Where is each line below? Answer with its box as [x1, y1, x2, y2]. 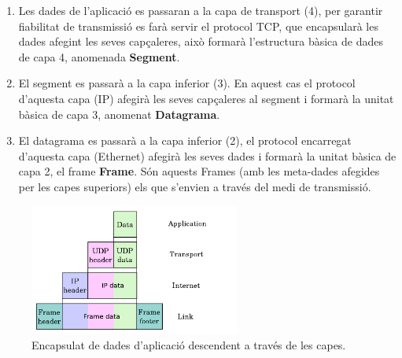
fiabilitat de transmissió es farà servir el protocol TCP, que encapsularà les [18, 17, 378, 34]
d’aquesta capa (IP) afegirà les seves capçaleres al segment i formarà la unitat [18, 90, 394, 106]
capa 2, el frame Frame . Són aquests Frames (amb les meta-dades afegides [18, 163, 380, 179]
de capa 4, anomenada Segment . [18, 48, 180, 65]
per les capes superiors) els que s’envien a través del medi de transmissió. [18, 178, 371, 194]
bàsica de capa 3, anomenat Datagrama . [18, 105, 220, 122]
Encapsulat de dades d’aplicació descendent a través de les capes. [31, 337, 346, 353]
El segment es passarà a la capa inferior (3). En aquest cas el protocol [18, 75, 356, 91]
